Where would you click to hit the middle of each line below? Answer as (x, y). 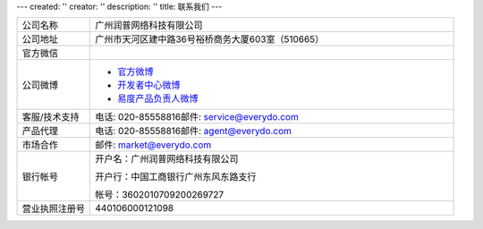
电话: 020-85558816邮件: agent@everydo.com (194, 131)
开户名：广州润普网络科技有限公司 (167, 159)
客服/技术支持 (51, 117)
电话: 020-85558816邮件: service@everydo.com (197, 117)
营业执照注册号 (53, 208)
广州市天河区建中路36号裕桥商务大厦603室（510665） (210, 39)
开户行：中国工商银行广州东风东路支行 (176, 177)
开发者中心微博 (149, 85)
